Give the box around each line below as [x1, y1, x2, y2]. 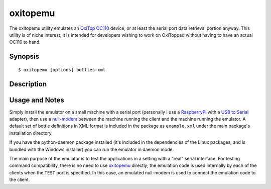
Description [9, 79, 47, 88]
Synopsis [9, 52, 40, 61]
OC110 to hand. [9, 39, 41, 45]
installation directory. [9, 130, 53, 136]
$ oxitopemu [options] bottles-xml [18, 67, 106, 72]
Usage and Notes [9, 96, 65, 104]
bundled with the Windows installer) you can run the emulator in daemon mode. [9, 146, 174, 152]
